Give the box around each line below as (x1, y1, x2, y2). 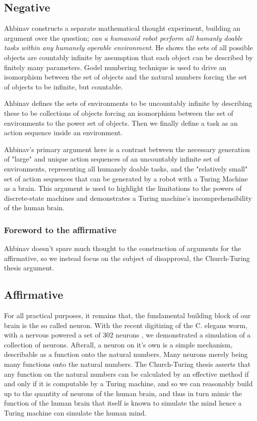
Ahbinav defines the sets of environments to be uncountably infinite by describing (4, 98, 253, 108)
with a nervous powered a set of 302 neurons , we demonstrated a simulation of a (4, 330, 251, 340)
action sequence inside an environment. (4, 127, 123, 138)
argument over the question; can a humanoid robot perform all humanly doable (4, 32, 243, 43)
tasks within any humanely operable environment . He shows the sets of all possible (4, 42, 253, 53)
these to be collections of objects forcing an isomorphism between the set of (4, 107, 234, 118)
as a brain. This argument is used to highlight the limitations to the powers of (4, 183, 242, 193)
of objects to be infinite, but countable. (4, 81, 123, 91)
